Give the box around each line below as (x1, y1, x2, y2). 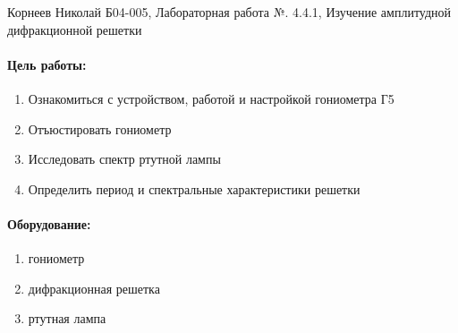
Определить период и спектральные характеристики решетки (28, 179, 360, 198)
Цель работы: (7, 55, 87, 73)
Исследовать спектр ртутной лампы (28, 149, 221, 168)
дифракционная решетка (28, 278, 160, 297)
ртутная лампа (28, 309, 106, 328)
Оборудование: (7, 214, 91, 233)
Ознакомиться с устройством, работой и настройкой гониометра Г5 (28, 89, 394, 107)
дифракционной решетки (7, 20, 142, 38)
